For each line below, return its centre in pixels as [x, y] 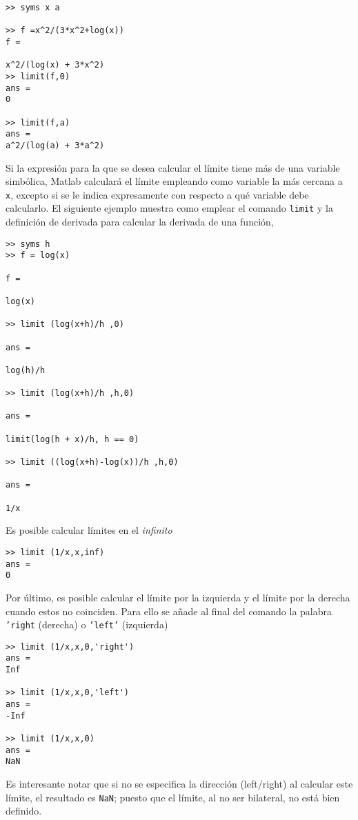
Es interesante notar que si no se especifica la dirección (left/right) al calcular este [179, 783]
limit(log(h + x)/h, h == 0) [72, 439]
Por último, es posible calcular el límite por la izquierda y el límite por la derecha [178, 597]
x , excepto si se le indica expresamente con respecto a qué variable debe [157, 194]
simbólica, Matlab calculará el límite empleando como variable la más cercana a [174, 181]
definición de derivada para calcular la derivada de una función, [140, 222]
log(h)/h [26, 370]
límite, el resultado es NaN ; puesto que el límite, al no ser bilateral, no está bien [173, 797]
